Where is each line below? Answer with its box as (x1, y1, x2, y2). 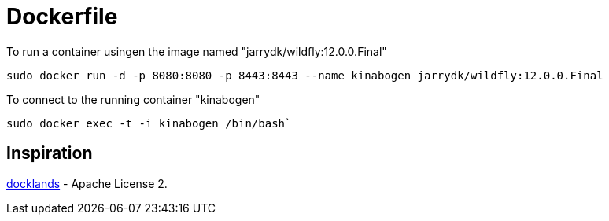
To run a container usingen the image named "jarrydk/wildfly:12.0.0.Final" (6, 44, 387, 58)
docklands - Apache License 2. (6, 176, 168, 190)
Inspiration (6, 143, 93, 164)
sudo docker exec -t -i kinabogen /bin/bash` (6, 116, 292, 130)
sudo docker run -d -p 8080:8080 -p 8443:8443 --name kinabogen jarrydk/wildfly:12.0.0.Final (6, 68, 603, 82)
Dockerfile (6, 3, 118, 30)
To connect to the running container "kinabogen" (6, 92, 260, 106)
